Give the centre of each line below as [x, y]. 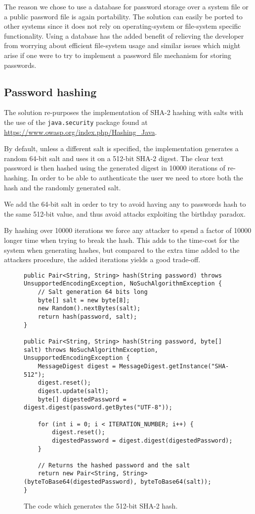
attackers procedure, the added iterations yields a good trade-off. [102, 259]
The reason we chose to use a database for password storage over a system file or [126, 6]
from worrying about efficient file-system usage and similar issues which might [122, 45]
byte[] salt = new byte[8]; [84, 300]
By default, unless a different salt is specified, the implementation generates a [121, 148]
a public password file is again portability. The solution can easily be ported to [123, 16]
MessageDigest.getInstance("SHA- [174, 366]
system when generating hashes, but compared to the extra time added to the [122, 250]
